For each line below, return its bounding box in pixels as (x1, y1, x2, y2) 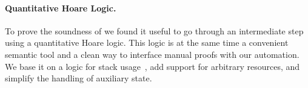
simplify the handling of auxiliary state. (5, 72, 152, 84)
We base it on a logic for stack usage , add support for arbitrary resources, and (5, 60, 300, 72)
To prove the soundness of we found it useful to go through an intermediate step (5, 24, 304, 37)
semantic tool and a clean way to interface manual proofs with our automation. (5, 48, 300, 60)
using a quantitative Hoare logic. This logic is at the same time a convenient (5, 36, 289, 49)
